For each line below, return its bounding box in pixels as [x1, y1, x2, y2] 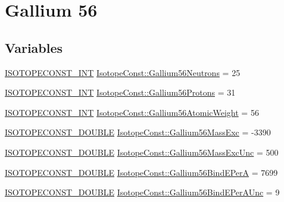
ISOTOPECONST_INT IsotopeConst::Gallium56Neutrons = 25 [5, 66, 241, 78]
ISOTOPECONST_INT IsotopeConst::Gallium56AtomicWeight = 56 [5, 106, 259, 118]
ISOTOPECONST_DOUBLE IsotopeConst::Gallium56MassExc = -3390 [5, 126, 271, 138]
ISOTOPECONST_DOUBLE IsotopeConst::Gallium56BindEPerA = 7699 [5, 166, 278, 178]
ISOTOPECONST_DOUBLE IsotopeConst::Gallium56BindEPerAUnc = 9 [5, 186, 280, 198]
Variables [5, 38, 63, 56]
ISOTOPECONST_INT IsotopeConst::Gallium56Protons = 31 [5, 86, 236, 99]
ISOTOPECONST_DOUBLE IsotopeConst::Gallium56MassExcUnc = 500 [5, 146, 279, 158]
